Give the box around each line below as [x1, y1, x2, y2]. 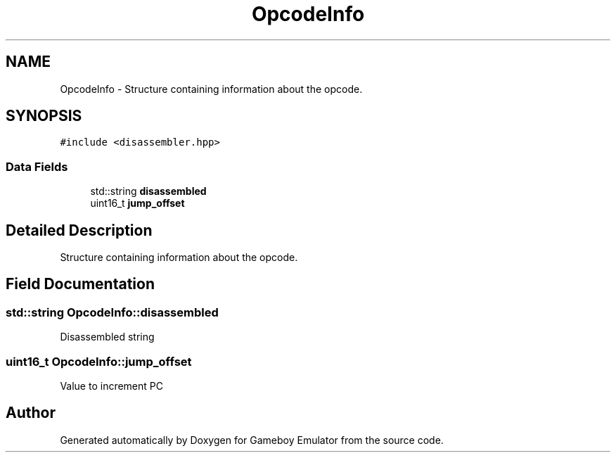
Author [6, 404, 56, 422]
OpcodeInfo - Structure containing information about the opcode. [60, 82, 363, 95]
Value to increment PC [60, 380, 163, 392]
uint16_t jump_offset [90, 197, 185, 210]
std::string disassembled [90, 185, 207, 198]
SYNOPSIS [6, 107, 82, 125]
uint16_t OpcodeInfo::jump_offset [6, 354, 192, 369]
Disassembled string [60, 331, 155, 343]
